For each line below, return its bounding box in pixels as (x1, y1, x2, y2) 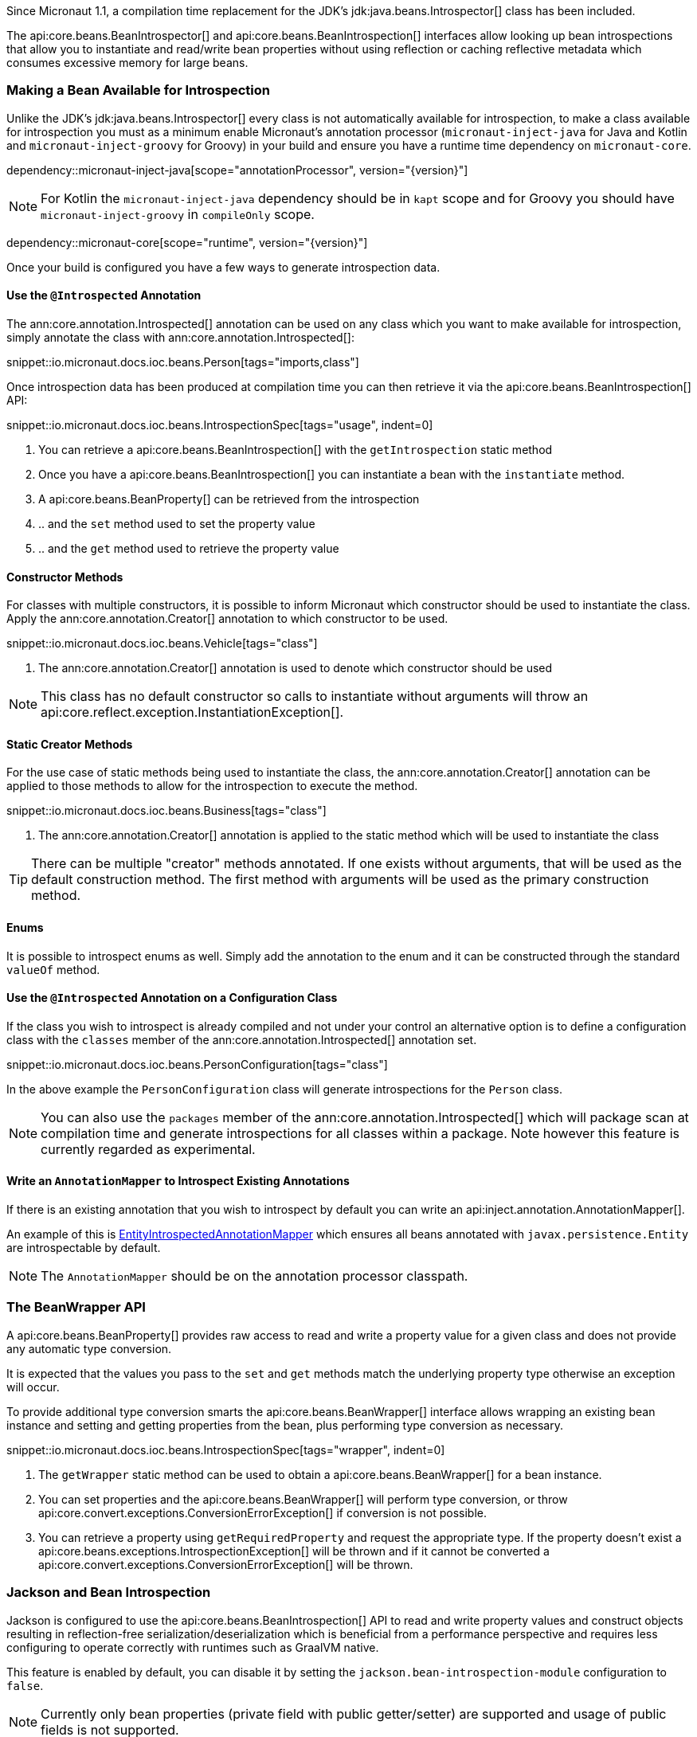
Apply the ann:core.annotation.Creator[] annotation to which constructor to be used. (6, 612, 448, 626)
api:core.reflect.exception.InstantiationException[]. (41, 704, 344, 721)
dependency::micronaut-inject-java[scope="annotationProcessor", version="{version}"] (6, 162, 468, 177)
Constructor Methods (6, 569, 123, 584)
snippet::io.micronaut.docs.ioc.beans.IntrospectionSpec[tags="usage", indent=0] (6, 417, 433, 432)
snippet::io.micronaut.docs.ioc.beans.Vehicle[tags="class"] (6, 636, 318, 651)
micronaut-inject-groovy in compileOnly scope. (41, 205, 315, 222)
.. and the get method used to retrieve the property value (38, 541, 339, 555)
